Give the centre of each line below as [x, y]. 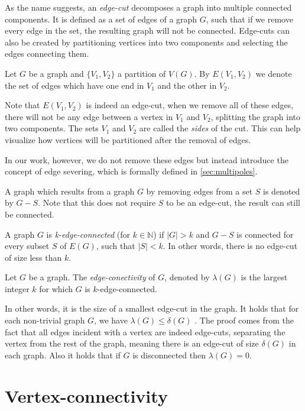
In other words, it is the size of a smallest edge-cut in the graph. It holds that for [152, 308]
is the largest [264, 277]
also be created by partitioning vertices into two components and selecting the [146, 42]
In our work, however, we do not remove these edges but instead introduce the [147, 159]
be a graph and [56, 73]
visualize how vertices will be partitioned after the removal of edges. [128, 139]
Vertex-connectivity [86, 395]
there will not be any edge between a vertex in [89, 116]
